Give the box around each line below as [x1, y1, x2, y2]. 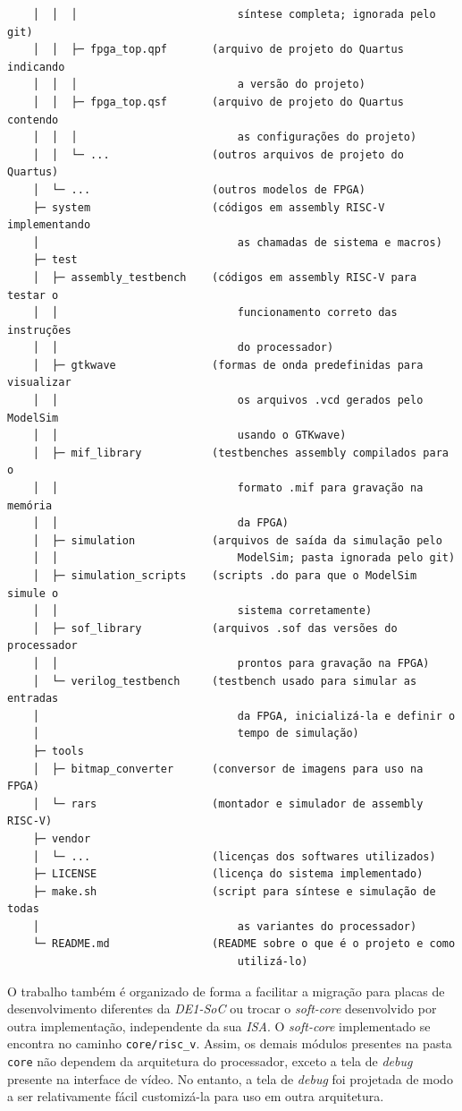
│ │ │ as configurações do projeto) [32, 131, 417, 144]
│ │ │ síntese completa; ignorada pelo [32, 8, 436, 21]
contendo [7, 113, 59, 126]
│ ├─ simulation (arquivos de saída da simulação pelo [32, 534, 442, 547]
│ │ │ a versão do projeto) [32, 78, 365, 91]
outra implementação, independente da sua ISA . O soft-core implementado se [7, 1016, 431, 1035]
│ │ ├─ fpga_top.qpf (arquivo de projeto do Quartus [32, 43, 404, 56]
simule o [7, 586, 59, 600]
